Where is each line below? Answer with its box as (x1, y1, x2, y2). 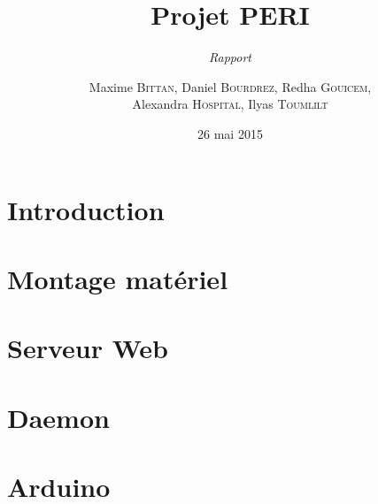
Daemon (7, 399, 110, 435)
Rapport (209, 48, 251, 66)
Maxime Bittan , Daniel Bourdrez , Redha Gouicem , (89, 77, 372, 95)
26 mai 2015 (197, 124, 263, 142)
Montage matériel (7, 260, 228, 296)
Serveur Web (7, 330, 168, 366)
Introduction (7, 191, 165, 227)
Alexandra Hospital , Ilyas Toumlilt (132, 95, 328, 113)
